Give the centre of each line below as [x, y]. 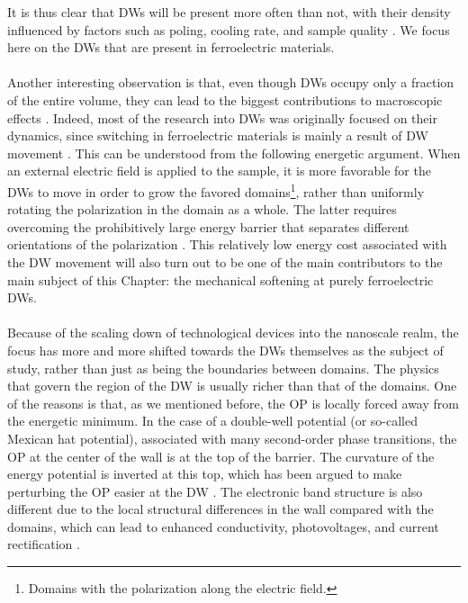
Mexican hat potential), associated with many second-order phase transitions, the [232, 438]
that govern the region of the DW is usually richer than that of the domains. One [232, 386]
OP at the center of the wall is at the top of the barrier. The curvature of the [221, 456]
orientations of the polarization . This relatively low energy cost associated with [227, 244]
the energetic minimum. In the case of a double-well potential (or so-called [212, 421]
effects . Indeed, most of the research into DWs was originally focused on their [222, 117]
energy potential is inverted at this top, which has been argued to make [205, 474]
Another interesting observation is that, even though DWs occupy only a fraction [231, 82]
